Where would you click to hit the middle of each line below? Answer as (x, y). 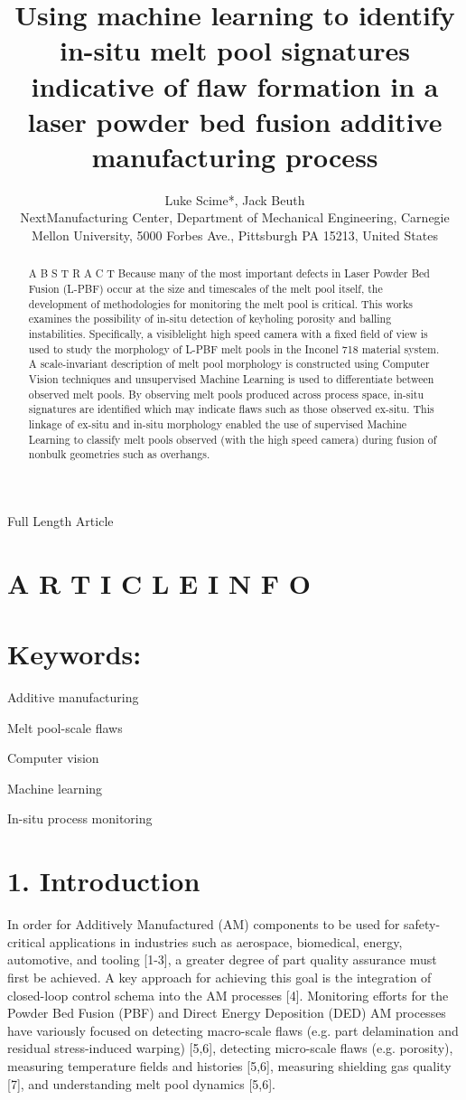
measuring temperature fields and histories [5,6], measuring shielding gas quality (229, 1065)
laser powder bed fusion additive (235, 121)
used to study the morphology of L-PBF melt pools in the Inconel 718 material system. (234, 348)
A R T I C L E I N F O (159, 583)
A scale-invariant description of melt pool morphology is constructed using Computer (229, 364)
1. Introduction (104, 881)
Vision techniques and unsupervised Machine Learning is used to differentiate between (231, 379)
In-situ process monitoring (80, 818)
